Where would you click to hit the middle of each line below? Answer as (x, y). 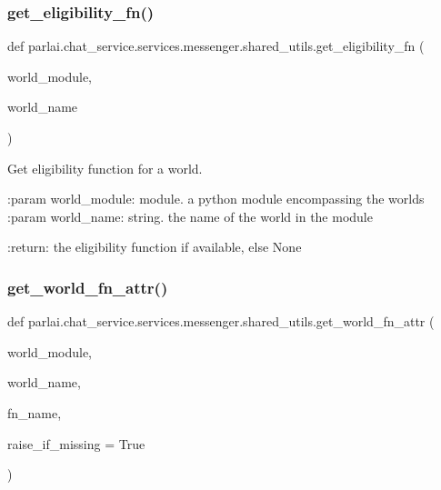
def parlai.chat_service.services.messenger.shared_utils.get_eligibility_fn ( (216, 46)
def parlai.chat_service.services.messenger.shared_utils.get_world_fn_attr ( (221, 321)
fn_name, (35, 412)
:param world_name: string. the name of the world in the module (190, 216)
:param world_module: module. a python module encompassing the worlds (216, 199)
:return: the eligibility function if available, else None (155, 247)
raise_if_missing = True (76, 443)
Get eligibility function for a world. (105, 168)
